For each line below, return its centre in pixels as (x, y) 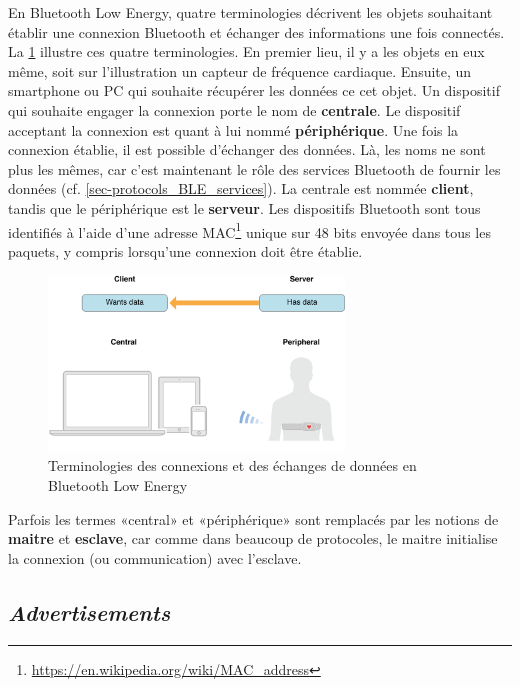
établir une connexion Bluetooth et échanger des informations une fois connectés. (256, 31)
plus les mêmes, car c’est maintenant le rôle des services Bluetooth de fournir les (254, 168)
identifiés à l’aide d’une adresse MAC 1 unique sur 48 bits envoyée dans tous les (249, 230)
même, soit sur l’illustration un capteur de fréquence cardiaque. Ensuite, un (240, 70)
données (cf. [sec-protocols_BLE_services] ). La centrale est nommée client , (241, 188)
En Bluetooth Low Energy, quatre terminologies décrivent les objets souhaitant (250, 12)
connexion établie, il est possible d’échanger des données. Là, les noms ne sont (247, 149)
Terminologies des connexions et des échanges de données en (232, 465)
